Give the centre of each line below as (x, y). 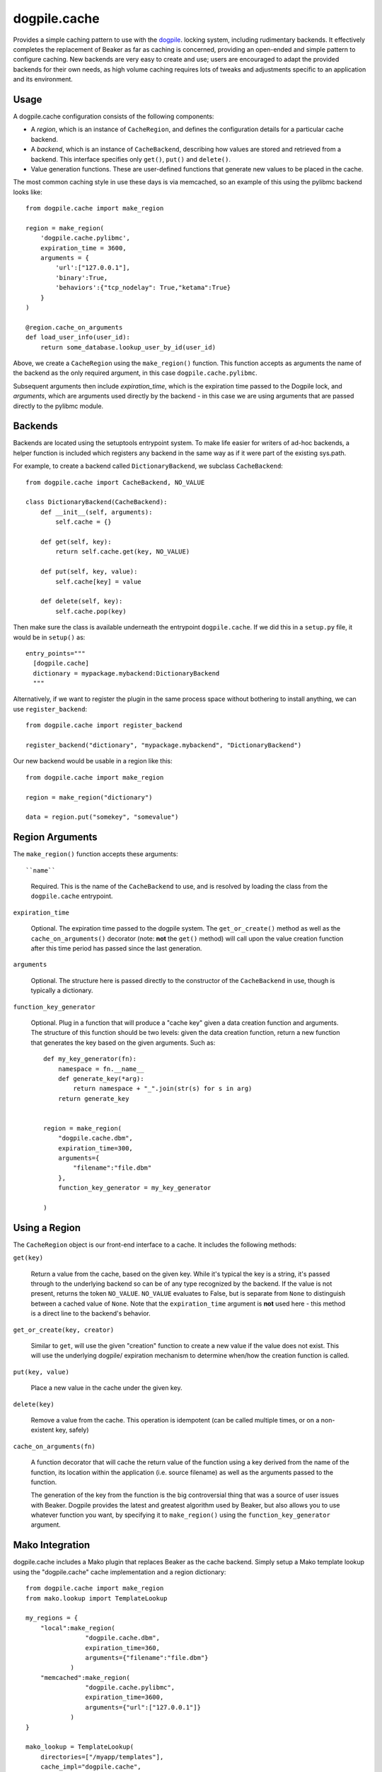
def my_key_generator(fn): (90, 1059)
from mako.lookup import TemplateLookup (97, 1598)
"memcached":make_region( (85, 1677)
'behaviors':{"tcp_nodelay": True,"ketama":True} (143, 288)
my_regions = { (52, 1618)
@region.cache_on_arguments (74, 327)
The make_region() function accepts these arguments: (95, 854)
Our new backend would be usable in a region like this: (93, 761)
